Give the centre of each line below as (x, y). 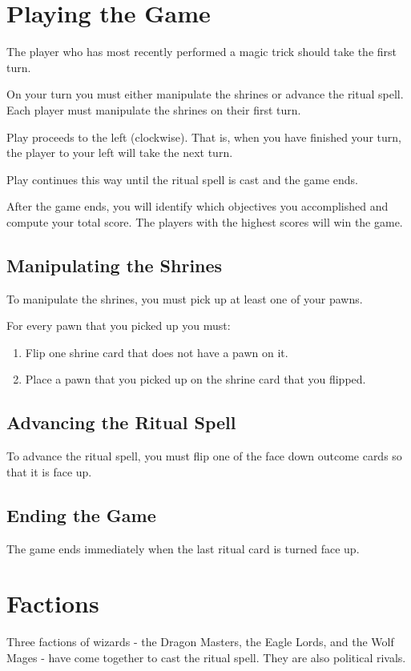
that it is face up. (49, 471)
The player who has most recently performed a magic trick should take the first (202, 52)
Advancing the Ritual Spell (121, 422)
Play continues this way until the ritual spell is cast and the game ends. (182, 179)
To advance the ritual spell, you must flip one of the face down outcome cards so (204, 456)
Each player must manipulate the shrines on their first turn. (154, 109)
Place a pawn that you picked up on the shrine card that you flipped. (195, 379)
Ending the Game (81, 514)
